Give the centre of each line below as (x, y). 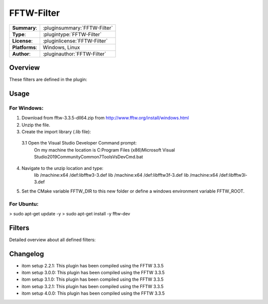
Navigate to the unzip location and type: (63, 168)
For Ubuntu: (24, 204)
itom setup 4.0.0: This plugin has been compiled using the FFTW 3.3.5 (93, 293)
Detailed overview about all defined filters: (53, 240)
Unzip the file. (36, 125)
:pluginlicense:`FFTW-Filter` (75, 41)
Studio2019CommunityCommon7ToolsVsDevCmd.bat (89, 157)
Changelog (27, 254)
